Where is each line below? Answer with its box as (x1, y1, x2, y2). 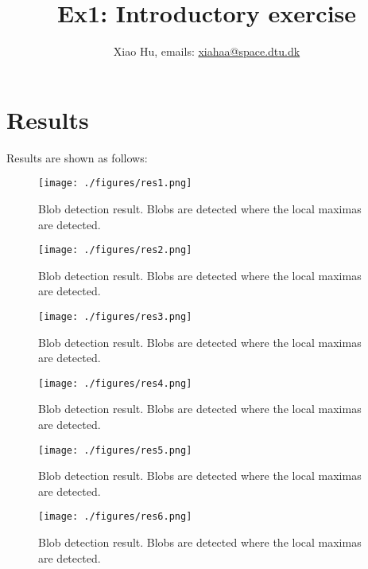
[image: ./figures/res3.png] (38, 310, 192, 322)
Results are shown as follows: (6, 149, 148, 166)
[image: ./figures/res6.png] (38, 511, 192, 523)
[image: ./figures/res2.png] (38, 244, 192, 256)
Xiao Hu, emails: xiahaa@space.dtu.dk (113, 43, 300, 60)
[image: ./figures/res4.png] (38, 377, 192, 389)
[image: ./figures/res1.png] (38, 177, 192, 189)
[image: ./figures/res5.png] (38, 444, 192, 456)
